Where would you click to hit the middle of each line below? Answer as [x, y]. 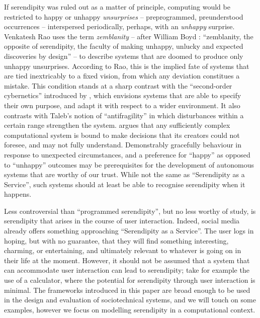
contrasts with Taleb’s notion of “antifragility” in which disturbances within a [124, 115]
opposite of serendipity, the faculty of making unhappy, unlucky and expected [124, 46]
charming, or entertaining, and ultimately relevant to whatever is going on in [123, 250]
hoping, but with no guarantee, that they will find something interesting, [116, 240]
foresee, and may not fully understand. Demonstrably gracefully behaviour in [123, 145]
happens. [18, 194]
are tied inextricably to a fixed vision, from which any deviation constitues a [122, 76]
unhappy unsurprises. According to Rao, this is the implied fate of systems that [127, 66]
